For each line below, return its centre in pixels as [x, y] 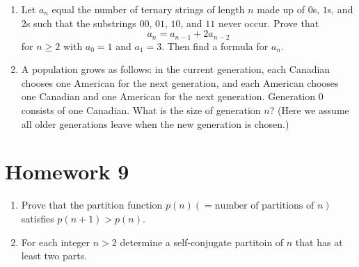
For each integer [56, 242]
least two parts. [54, 256]
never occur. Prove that [269, 23]
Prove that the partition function [92, 205]
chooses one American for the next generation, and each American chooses [180, 82]
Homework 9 [67, 171]
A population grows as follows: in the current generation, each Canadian [176, 69]
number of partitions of [264, 206]
